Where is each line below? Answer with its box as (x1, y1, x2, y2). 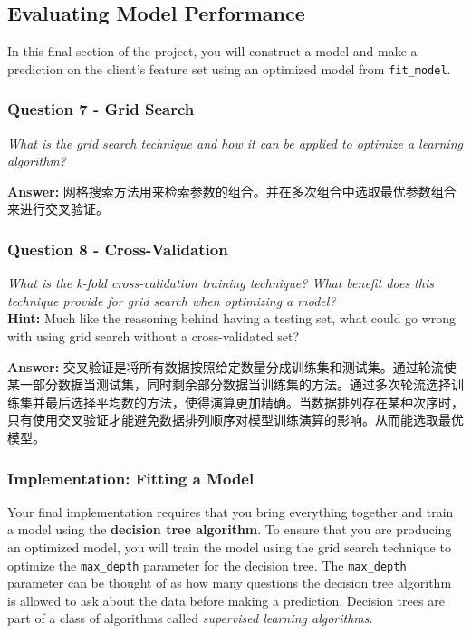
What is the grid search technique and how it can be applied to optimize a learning (7, 133, 463, 152)
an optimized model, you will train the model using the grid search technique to (7, 538, 451, 557)
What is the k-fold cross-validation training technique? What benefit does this (7, 273, 434, 293)
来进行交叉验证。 (7, 199, 109, 218)
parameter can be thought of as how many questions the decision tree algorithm (7, 573, 452, 592)
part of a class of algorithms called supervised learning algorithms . (7, 609, 373, 628)
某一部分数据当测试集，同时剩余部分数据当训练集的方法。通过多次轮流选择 (7, 375, 451, 394)
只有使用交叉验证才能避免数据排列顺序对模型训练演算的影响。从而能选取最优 (7, 410, 464, 429)
